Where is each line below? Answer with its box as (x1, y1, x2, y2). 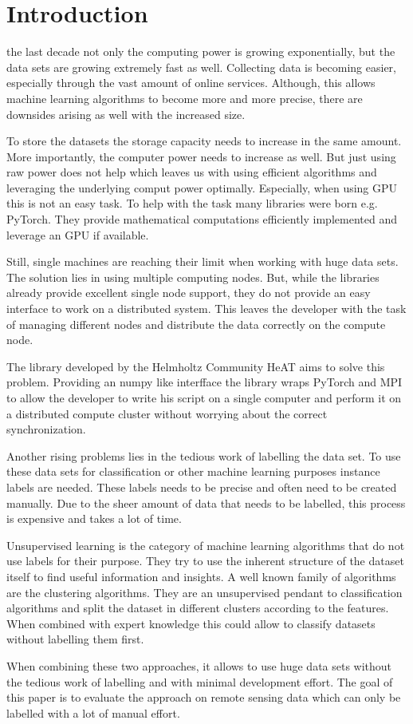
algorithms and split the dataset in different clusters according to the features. (6, 599, 389, 616)
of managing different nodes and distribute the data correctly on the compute (6, 315, 386, 332)
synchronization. (6, 421, 86, 437)
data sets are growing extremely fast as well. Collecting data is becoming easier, (6, 58, 396, 75)
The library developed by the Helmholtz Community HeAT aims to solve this (6, 358, 385, 374)
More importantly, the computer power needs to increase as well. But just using (6, 148, 396, 164)
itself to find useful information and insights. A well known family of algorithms (6, 568, 396, 584)
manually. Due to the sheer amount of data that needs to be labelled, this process (6, 494, 406, 511)
